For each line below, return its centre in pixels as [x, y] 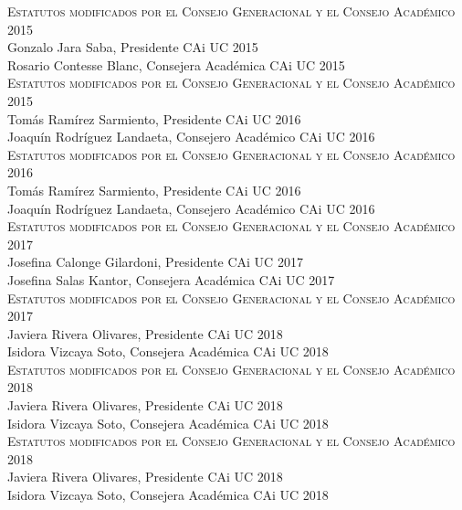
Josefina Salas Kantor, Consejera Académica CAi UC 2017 [171, 279]
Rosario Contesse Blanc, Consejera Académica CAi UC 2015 [176, 64]
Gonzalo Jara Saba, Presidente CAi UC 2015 [133, 47]
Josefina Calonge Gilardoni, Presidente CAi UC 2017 [155, 262]
